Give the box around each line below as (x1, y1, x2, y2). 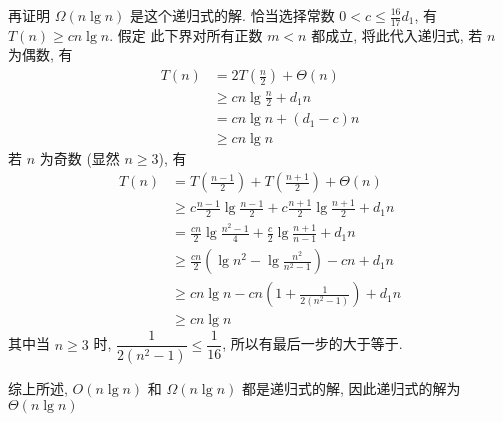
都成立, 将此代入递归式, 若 (311, 24, 483, 45)
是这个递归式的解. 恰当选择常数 (130, 5, 335, 25)
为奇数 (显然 (39, 148, 120, 169)
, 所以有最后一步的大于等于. (222, 333, 403, 354)
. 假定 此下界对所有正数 (109, 24, 263, 45)
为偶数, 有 (8, 44, 73, 65)
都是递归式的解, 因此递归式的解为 (241, 378, 461, 399)
